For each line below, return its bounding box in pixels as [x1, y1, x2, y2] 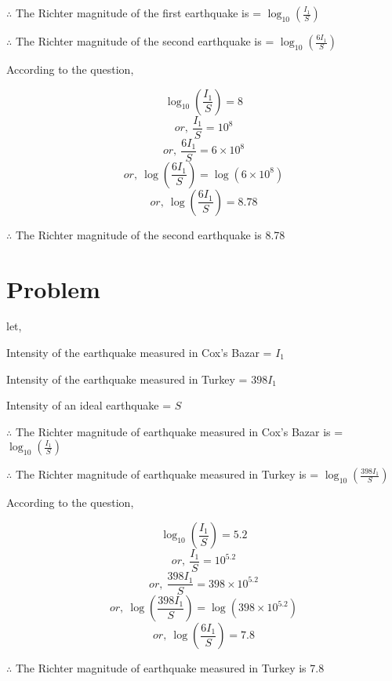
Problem [6, 272, 100, 304]
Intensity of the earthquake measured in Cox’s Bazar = [6, 344, 272, 361]
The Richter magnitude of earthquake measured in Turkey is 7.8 [15, 660, 325, 676]
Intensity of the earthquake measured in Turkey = [6, 370, 248, 387]
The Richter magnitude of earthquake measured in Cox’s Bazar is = [15, 423, 343, 439]
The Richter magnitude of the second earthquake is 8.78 [15, 226, 285, 242]
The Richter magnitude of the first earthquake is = [15, 5, 262, 20]
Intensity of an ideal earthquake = [6, 397, 172, 413]
